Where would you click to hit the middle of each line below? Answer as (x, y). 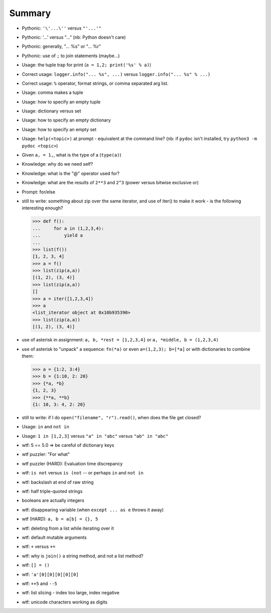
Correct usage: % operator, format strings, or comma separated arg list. (95, 83)
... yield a (57, 235)
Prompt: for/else (38, 192)
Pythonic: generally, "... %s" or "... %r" (61, 46)
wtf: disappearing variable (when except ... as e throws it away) (93, 510)
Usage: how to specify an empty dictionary (66, 120)
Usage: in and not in (46, 427)
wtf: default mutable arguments (54, 537)
